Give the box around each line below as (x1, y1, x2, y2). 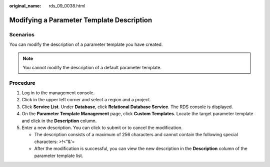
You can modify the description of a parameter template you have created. (9, 41, 163, 47)
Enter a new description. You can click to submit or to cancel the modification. (21, 125, 182, 131)
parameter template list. (34, 153, 83, 159)
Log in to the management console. (21, 90, 95, 96)
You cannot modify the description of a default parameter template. (22, 64, 162, 70)
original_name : (9, 3, 41, 8)
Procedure (9, 79, 35, 86)
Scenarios (9, 31, 35, 38)
